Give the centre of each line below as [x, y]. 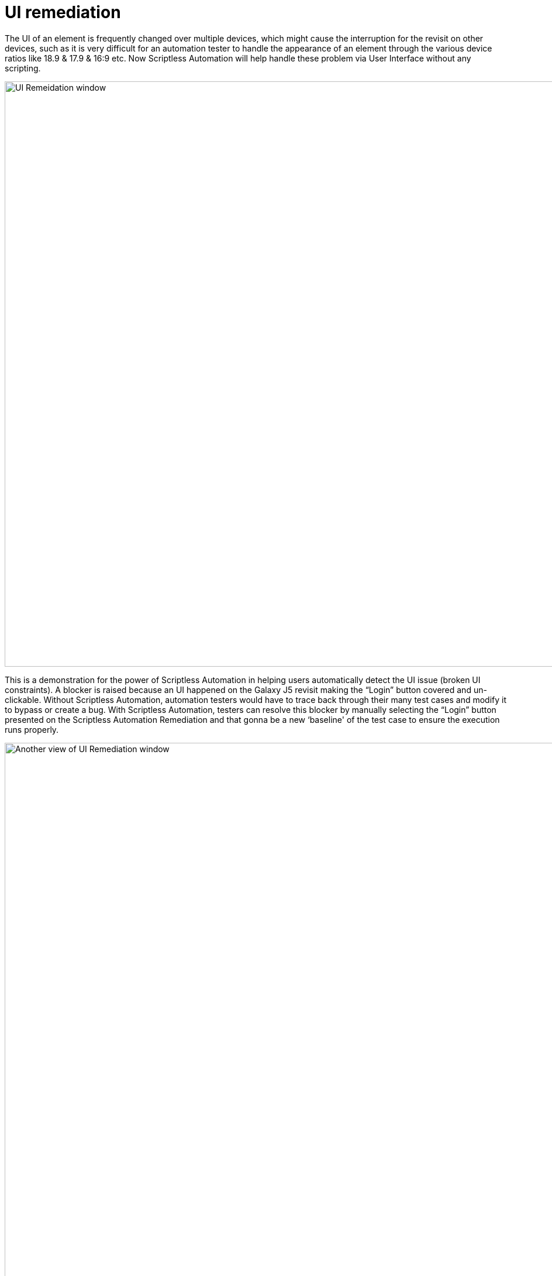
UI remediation [63, 12]
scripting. [23, 68]
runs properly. [32, 729]
